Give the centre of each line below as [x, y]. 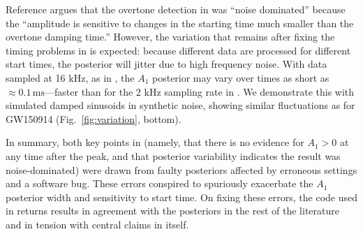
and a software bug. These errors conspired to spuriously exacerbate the [160, 183]
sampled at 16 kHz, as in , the [70, 77]
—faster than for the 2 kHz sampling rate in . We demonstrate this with [200, 91]
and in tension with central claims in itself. [97, 224]
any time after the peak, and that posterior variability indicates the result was [173, 155]
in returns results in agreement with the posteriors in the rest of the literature [172, 211]
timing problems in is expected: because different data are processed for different [178, 50]
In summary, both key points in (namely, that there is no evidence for [155, 142]
